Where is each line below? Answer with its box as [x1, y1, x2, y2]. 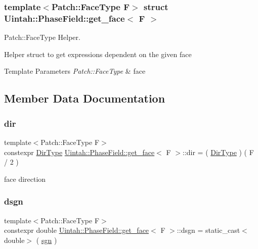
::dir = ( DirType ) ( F [182, 146, 254, 157]
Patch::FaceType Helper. [4, 32, 80, 42]
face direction [4, 173, 46, 184]
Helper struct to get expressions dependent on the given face [4, 48, 192, 59]
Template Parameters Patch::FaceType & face [4, 66, 146, 76]
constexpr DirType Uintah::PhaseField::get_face [4, 146, 155, 157]
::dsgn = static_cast [177, 225, 240, 235]
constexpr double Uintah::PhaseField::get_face [4, 225, 149, 235]
